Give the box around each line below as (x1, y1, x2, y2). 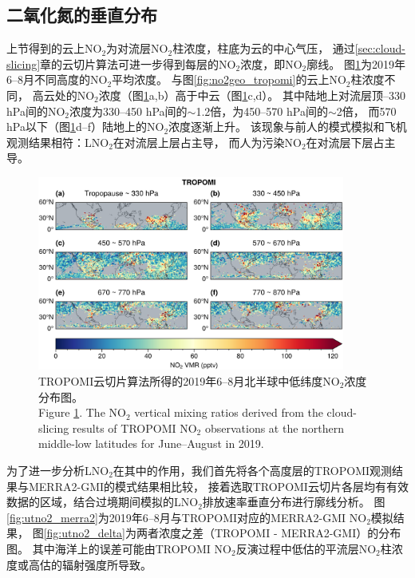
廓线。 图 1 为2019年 (306, 55, 405, 72)
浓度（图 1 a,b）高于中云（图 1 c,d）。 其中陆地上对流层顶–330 (98, 86, 405, 103)
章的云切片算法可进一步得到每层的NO (40, 55, 236, 72)
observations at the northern (204, 419, 345, 436)
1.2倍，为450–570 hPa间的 (196, 102, 328, 119)
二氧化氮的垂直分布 (6, 2, 157, 27)
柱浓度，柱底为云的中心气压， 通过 (172, 40, 355, 57)
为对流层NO (106, 40, 168, 57)
